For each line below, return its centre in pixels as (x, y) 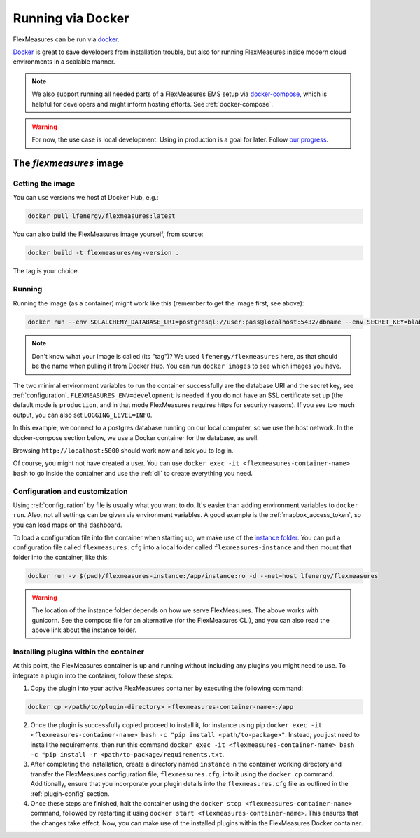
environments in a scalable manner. (64, 62)
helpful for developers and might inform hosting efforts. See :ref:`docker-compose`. (152, 104)
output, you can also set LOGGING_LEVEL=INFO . (83, 415)
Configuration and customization (70, 491)
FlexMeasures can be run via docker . (66, 39)
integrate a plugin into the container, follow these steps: (93, 675)
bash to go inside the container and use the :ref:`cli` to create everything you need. (133, 473)
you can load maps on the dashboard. (68, 525)
